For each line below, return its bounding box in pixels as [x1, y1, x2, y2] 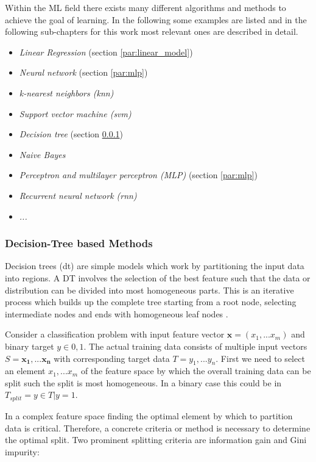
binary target [5, 339, 54, 352]
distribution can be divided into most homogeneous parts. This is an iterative [5, 283, 294, 296]
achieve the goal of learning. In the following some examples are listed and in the [5, 13, 307, 26]
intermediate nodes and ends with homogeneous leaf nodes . [5, 307, 228, 320]
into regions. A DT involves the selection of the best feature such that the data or [5, 271, 311, 284]
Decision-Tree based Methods [5, 236, 153, 251]
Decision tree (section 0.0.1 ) [19, 128, 123, 140]
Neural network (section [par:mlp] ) [19, 66, 148, 79]
